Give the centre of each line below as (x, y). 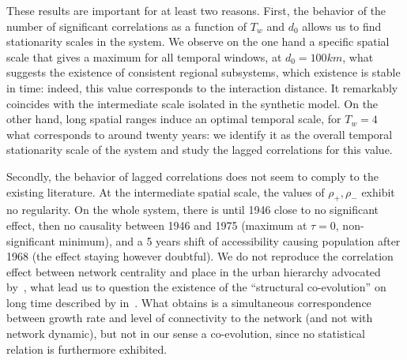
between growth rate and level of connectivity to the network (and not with (190, 318)
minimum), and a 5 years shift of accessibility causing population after (230, 240)
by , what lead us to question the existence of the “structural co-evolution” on (196, 287)
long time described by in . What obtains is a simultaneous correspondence (189, 302)
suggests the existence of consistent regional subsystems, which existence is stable (203, 72)
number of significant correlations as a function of (127, 26)
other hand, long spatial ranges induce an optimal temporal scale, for (174, 119)
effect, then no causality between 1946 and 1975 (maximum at (157, 225)
